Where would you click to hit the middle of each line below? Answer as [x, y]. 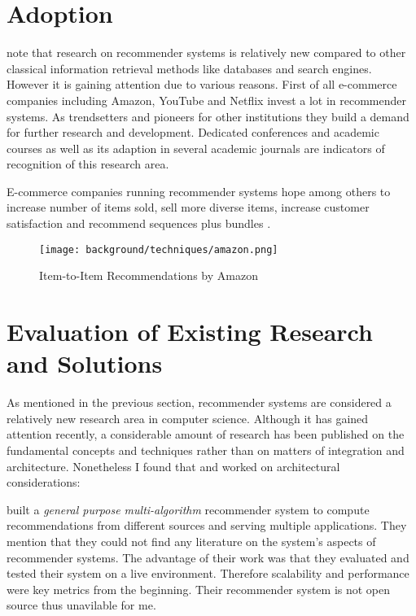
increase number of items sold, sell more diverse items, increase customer [188, 207]
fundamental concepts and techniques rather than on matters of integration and [206, 450]
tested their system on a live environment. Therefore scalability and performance [208, 573]
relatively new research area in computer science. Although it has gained [188, 418]
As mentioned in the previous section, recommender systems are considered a [199, 402]
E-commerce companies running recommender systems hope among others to [199, 191]
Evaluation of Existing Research [190, 332]
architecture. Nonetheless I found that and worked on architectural [173, 466]
